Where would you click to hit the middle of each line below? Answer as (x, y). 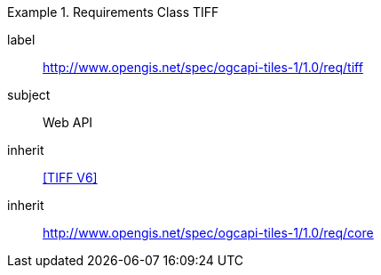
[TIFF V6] (70, 178)
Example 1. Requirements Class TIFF (113, 12)
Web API (68, 122)
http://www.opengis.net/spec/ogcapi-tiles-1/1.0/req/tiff (203, 67)
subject (29, 95)
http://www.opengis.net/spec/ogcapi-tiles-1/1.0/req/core (208, 233)
